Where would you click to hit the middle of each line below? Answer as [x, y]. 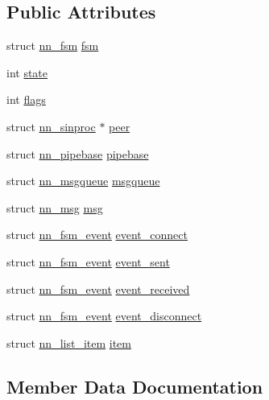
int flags [26, 99]
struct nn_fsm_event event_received [98, 289]
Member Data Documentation [135, 386]
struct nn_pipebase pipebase [78, 153]
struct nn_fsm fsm [53, 45]
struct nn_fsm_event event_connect [97, 235]
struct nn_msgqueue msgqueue [83, 181]
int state [27, 72]
